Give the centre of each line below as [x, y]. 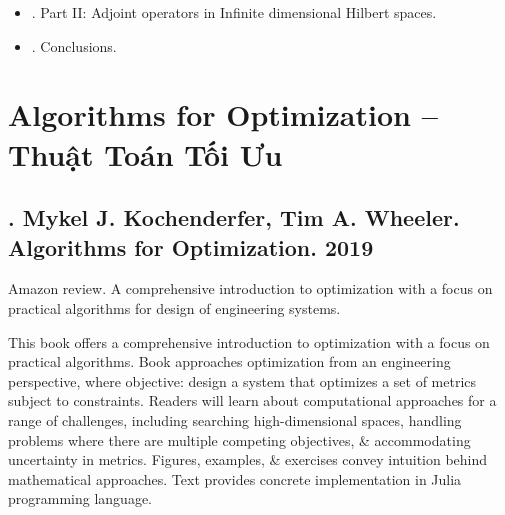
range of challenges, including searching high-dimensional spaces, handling [235, 419]
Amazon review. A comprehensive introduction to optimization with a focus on [250, 288]
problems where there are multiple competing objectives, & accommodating [239, 439]
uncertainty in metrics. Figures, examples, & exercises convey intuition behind [248, 459]
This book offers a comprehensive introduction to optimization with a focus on [249, 341]
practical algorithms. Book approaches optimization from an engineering [229, 361]
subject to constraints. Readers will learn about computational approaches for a [252, 400]
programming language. [80, 498]
